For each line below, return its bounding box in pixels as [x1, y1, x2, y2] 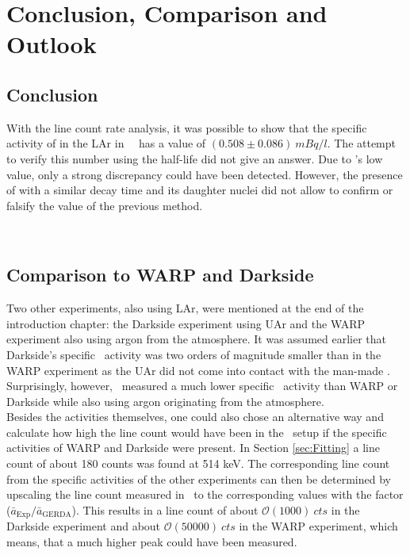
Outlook [6, 28, 97, 60]
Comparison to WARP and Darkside [6, 262, 314, 287]
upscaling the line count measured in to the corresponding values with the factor [6, 486, 404, 503]
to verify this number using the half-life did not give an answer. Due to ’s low [6, 150, 383, 166]
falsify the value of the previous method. [6, 197, 203, 213]
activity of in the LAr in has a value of [6, 135, 206, 151]
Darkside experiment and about [6, 518, 161, 534]
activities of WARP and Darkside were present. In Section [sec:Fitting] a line [6, 439, 380, 456]
